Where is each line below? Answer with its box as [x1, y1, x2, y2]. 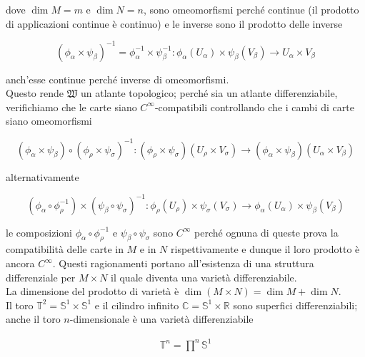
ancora [6, 256, 35, 271]
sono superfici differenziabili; [233, 297, 358, 312]
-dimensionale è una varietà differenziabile [69, 311, 254, 326]
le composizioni [6, 224, 73, 239]
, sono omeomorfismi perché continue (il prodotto [143, 2, 359, 16]
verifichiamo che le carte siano [6, 99, 137, 114]
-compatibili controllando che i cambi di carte [154, 99, 354, 114]
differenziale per [6, 269, 76, 284]
